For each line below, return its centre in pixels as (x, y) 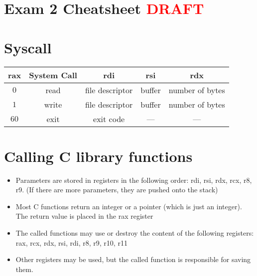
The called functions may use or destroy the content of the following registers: (135, 233)
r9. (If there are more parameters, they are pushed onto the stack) (117, 190)
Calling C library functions (98, 156)
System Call (53, 75)
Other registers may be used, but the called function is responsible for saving (133, 259)
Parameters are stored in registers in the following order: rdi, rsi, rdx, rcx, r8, (134, 180)
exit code (109, 119)
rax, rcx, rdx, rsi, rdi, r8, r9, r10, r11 (71, 242)
